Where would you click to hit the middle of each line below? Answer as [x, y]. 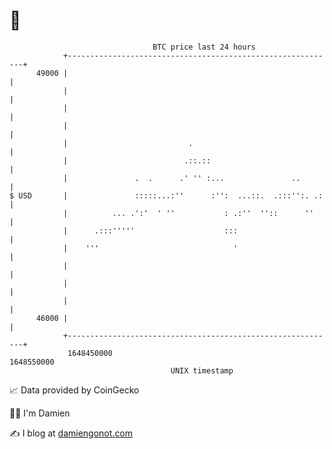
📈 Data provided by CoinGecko [74, 390]
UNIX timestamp [202, 370]
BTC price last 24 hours [204, 47]
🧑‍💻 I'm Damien [40, 413]
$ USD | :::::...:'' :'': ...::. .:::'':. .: [166, 195]
